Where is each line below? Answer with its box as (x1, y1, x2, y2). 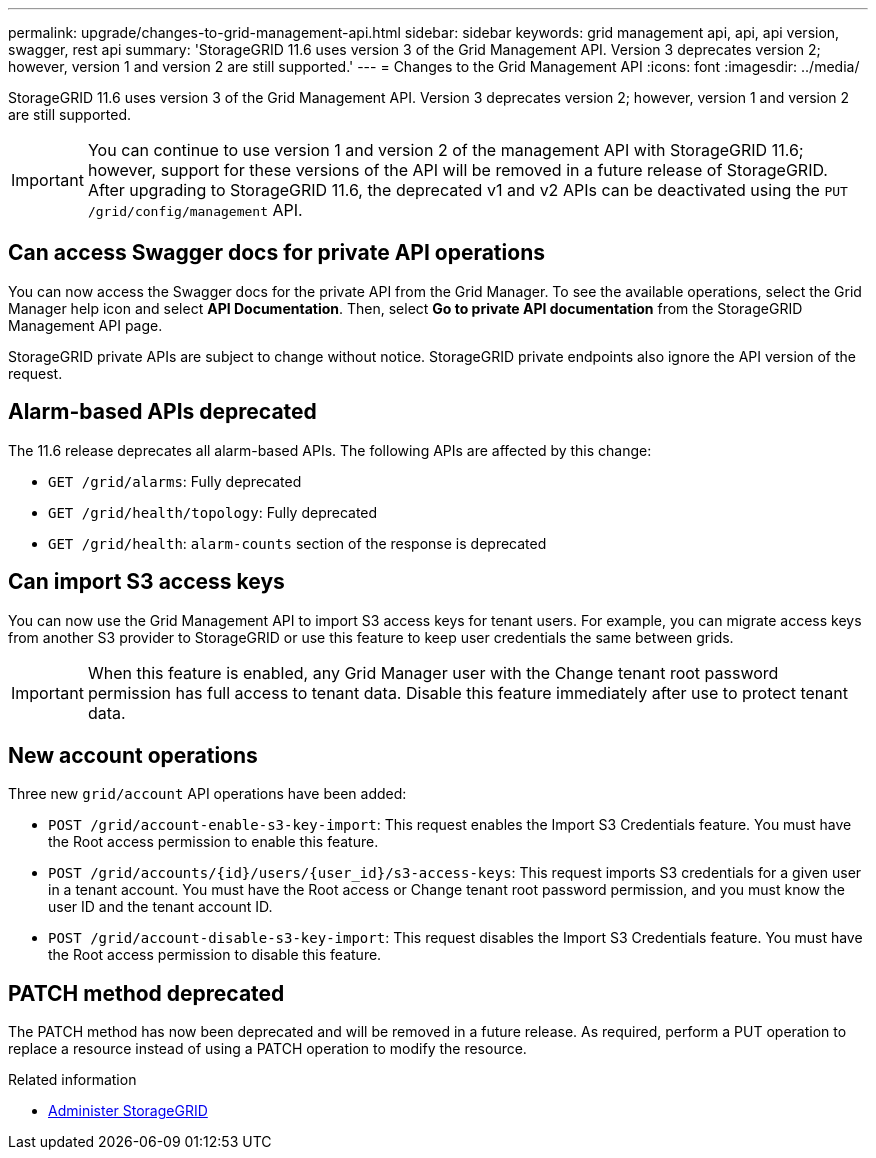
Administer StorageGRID (48, 1102, 208, 1120)
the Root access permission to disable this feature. (48, 946, 382, 964)
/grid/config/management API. (87, 200, 303, 220)
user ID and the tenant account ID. (48, 898, 273, 916)
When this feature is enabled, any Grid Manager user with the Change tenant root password (87, 662, 779, 683)
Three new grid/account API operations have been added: (8, 785, 407, 803)
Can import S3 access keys (8, 569, 285, 595)
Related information (8, 1071, 137, 1089)
